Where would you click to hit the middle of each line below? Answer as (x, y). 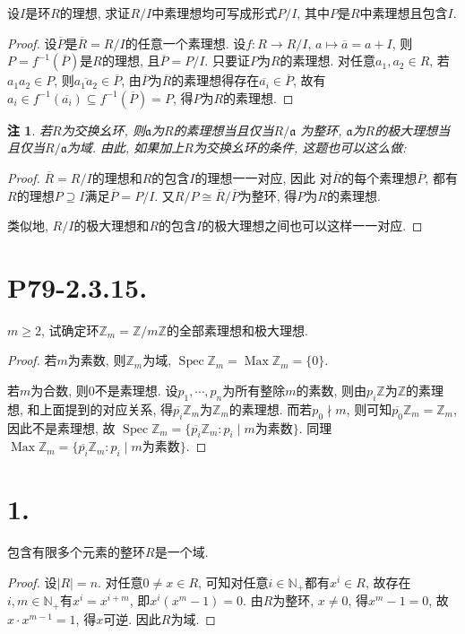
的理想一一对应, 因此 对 (263, 177)
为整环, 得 (268, 195)
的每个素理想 (379, 177)
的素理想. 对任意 (328, 61)
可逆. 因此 (132, 618)
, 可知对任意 (233, 582)
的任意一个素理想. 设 (185, 43)
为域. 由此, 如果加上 (125, 148)
